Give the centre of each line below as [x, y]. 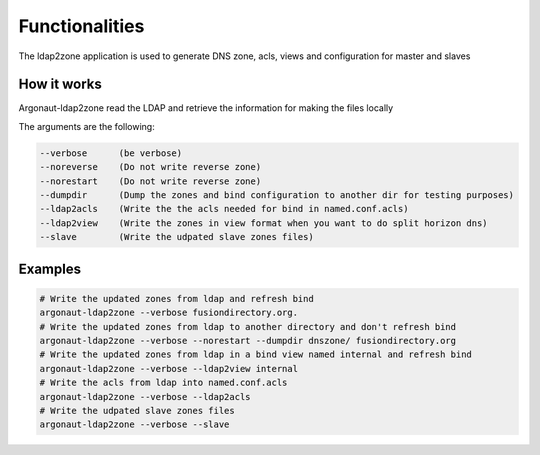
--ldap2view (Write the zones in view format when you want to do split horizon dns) [264, 223]
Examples [50, 268]
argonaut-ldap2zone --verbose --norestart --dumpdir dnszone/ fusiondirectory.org [248, 340]
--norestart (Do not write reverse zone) [150, 181]
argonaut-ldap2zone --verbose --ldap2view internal [169, 368]
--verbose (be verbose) [111, 153]
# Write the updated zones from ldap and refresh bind [176, 298]
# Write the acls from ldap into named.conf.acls [163, 383]
